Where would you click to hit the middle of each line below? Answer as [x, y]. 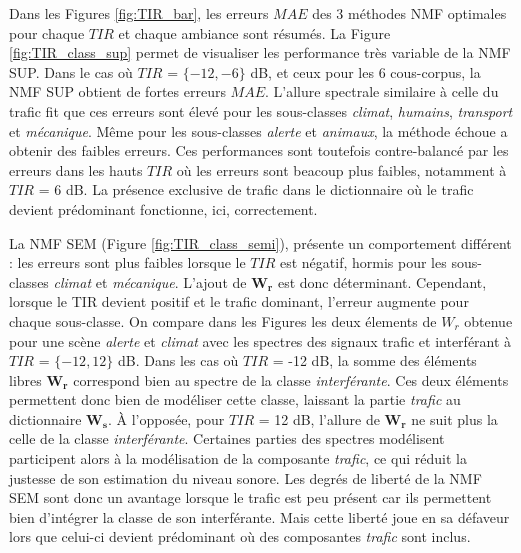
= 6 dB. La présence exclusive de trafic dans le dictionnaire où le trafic [256, 189]
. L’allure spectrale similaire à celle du [382, 91]
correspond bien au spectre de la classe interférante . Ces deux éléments [291, 379]
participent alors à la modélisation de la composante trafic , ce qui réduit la [238, 458]
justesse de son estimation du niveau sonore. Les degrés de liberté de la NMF [245, 477]
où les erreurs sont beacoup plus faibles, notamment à [341, 169]
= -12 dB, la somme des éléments [374, 360]
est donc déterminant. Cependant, [382, 281]
